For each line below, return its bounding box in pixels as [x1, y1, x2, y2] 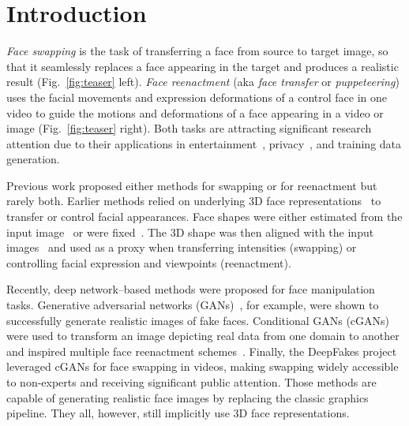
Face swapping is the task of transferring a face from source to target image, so [6, 43, 388, 59]
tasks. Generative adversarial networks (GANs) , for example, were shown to [6, 297, 379, 313]
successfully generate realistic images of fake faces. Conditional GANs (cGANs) [6, 312, 389, 328]
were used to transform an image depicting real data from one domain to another [6, 327, 400, 344]
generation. [6, 151, 60, 167]
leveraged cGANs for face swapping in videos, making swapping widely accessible [6, 358, 399, 375]
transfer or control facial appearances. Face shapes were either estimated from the [6, 208, 403, 225]
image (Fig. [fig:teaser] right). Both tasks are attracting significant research [6, 120, 372, 136]
